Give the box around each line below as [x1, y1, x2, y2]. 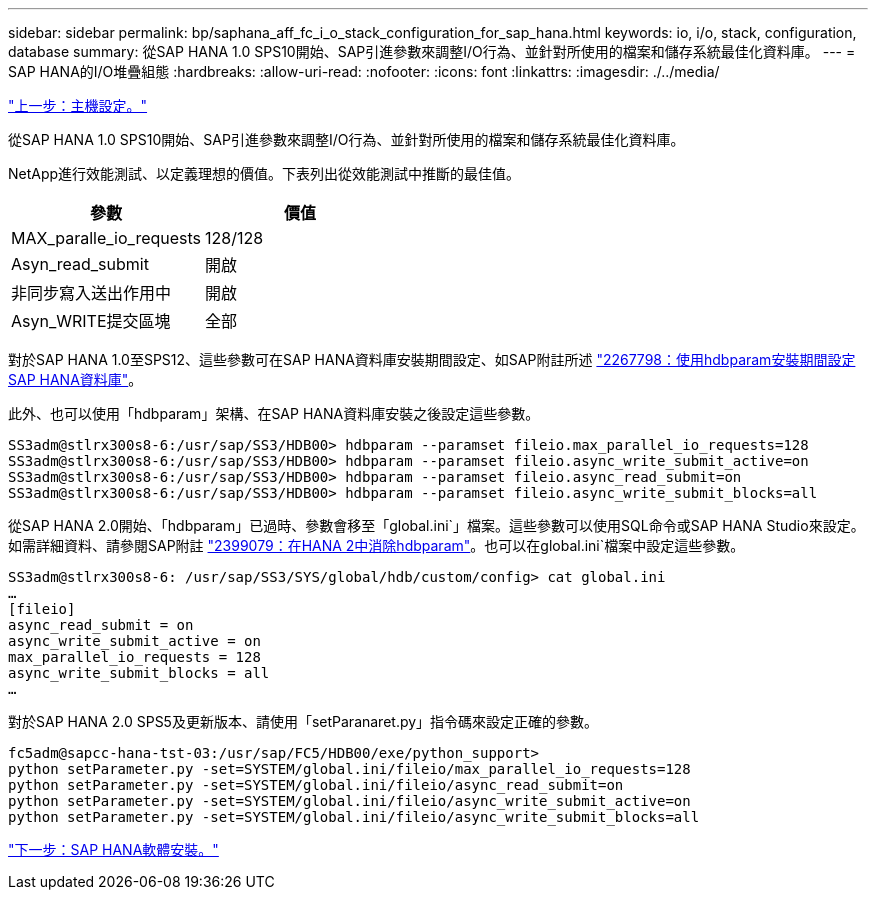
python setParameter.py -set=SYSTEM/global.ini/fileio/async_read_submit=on [8, 777, 624, 793]
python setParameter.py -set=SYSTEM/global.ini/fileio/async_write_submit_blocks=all [8, 809, 700, 825]
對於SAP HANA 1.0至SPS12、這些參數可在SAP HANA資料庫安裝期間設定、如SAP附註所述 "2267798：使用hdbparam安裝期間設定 [8, 351, 856, 368]
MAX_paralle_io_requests [11, 228, 202, 248]
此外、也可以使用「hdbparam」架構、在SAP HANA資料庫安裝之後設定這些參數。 [8, 405, 540, 422]
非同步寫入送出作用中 [11, 283, 172, 303]
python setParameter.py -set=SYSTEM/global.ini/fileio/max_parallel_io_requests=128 [8, 761, 691, 777]
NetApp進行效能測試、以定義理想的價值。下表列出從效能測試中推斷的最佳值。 [8, 165, 521, 182]
